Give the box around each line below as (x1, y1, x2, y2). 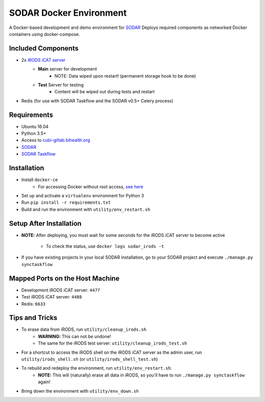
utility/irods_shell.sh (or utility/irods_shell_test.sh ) (21, 356, 158, 362)
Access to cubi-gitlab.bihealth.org (21, 137, 90, 143)
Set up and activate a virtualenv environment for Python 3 (21, 192, 144, 198)
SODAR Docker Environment (9, 7, 127, 18)
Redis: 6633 (21, 301, 46, 307)
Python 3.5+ (21, 131, 47, 136)
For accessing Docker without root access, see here (38, 184, 143, 189)
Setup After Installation (9, 219, 82, 228)
